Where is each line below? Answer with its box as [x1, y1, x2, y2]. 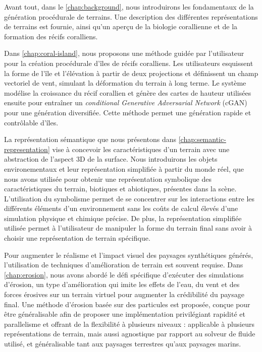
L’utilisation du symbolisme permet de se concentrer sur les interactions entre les [4, 193, 255, 203]
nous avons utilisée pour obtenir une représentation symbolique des [4, 173, 212, 184]
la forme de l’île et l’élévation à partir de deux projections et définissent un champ [4, 67, 258, 78]
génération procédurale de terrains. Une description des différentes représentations [4, 11, 258, 22]
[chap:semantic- [178, 134, 226, 145]
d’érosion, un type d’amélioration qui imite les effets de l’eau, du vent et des [4, 279, 240, 290]
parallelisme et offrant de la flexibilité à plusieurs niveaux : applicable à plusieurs [4, 318, 255, 329]
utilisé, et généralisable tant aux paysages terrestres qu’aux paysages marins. [4, 338, 241, 348]
